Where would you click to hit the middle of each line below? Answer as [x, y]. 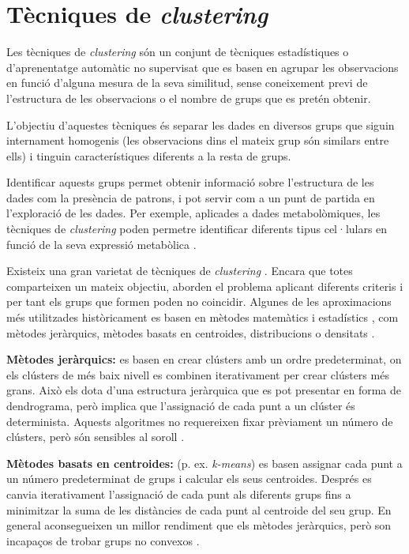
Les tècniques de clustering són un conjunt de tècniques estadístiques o [178, 52]
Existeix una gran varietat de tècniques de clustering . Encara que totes [180, 271]
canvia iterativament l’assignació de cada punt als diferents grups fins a [179, 494]
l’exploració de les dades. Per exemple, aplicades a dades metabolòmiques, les [193, 213]
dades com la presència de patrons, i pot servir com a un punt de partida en [191, 197]
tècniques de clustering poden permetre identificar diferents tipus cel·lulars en [197, 229]
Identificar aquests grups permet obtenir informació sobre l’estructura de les [190, 182]
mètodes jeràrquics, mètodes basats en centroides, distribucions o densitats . [191, 332]
